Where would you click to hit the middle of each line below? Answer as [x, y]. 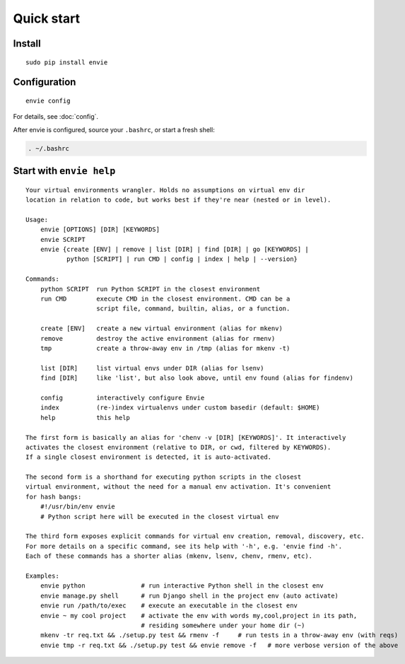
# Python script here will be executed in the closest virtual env [159, 517]
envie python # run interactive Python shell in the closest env [182, 586]
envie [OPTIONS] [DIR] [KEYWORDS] [100, 229]
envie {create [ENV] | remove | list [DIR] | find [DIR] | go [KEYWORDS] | [174, 250]
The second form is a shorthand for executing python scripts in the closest [164, 477]
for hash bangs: [54, 496]
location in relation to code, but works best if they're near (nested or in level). [178, 200]
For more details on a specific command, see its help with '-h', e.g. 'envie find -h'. [184, 546]
